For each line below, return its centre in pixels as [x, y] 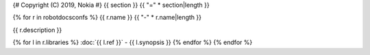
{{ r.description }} [37, 30]
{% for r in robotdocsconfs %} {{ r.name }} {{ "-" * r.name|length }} [107, 18]
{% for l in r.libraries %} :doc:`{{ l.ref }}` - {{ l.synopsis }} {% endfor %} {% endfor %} [133, 42]
